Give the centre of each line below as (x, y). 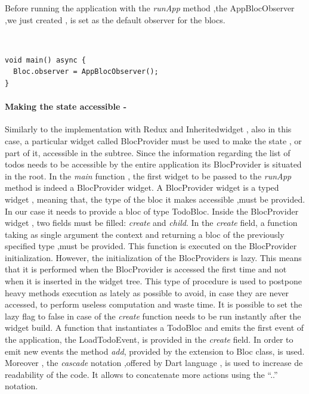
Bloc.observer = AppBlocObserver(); (86, 72)
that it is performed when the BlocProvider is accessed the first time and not (146, 269)
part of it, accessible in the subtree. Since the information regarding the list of (148, 152)
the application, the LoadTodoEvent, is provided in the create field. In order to (149, 339)
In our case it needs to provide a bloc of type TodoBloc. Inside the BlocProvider (152, 211)
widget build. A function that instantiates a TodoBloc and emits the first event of (154, 328)
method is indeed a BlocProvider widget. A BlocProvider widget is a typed (142, 187)
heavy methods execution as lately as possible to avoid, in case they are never (147, 292)
